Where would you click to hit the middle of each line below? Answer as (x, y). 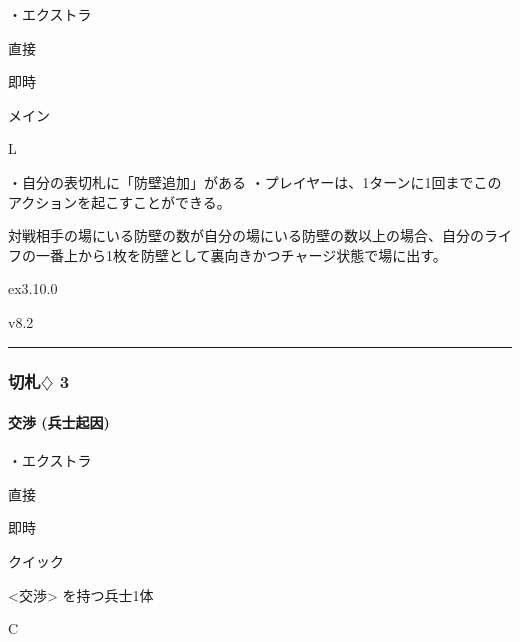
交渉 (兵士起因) (59, 421)
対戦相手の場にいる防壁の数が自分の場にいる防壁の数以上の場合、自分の (246, 235)
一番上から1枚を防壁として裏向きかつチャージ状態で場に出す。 (241, 254)
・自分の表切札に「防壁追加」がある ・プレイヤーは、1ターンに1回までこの (255, 181)
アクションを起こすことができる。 (119, 201)
